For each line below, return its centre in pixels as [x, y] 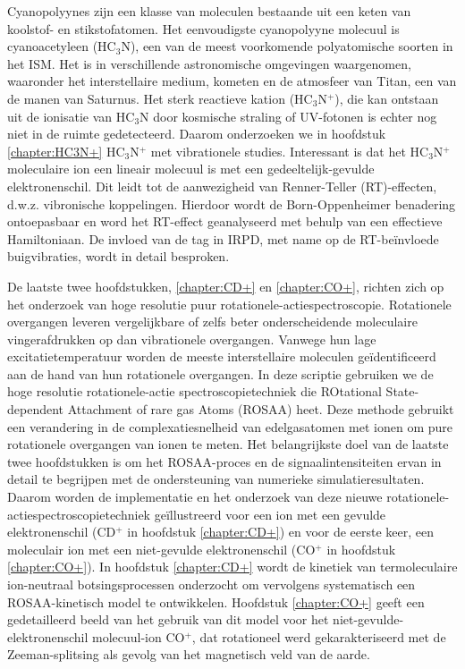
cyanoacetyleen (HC [62, 46]
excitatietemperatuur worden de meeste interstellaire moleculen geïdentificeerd [222, 356]
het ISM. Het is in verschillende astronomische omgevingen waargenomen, [209, 63]
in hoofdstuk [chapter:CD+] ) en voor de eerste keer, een [281, 532]
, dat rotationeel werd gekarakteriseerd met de [319, 636]
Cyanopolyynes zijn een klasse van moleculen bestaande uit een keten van [209, 11]
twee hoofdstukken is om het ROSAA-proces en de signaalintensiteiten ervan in [224, 461]
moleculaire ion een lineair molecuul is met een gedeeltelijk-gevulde [191, 169]
